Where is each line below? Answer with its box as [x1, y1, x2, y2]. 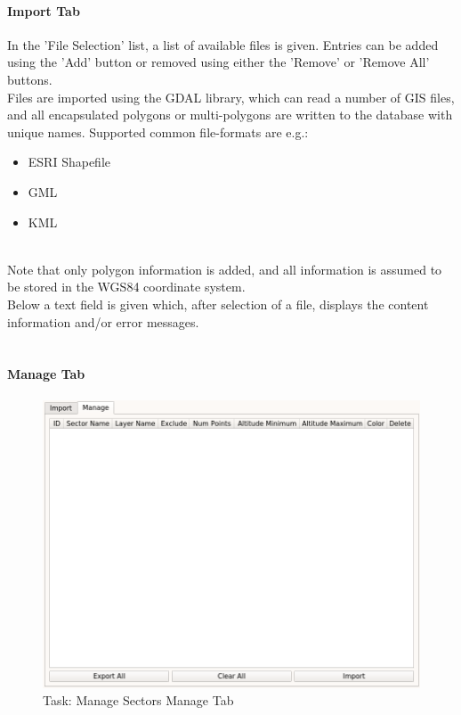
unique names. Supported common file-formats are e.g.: [7, 122, 309, 141]
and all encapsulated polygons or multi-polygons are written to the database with [7, 105, 453, 124]
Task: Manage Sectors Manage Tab [43, 691, 234, 710]
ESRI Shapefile [28, 152, 110, 171]
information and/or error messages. [7, 312, 199, 331]
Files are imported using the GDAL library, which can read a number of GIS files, [7, 87, 455, 106]
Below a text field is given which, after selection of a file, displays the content [7, 294, 429, 313]
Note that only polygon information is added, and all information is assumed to [7, 259, 442, 278]
